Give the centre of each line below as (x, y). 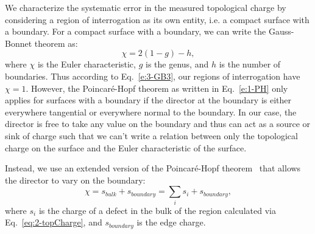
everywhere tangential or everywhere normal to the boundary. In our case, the (151, 112)
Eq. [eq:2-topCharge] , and (54, 222)
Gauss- (281, 31)
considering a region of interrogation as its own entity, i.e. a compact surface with (157, 19)
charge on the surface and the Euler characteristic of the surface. (126, 147)
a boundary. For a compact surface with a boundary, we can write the (136, 31)
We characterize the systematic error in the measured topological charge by (146, 7)
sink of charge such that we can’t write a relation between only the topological (151, 135)
